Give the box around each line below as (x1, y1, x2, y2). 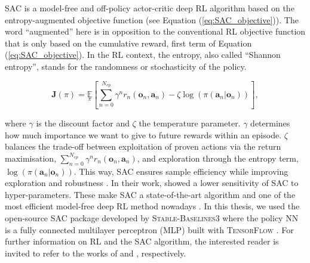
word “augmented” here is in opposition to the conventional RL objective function (5, 25, 306, 38)
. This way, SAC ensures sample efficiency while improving (73, 165, 288, 177)
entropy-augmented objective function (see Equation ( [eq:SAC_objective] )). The (5, 13, 299, 26)
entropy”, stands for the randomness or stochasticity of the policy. (5, 60, 247, 72)
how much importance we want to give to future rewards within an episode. (5, 128, 282, 141)
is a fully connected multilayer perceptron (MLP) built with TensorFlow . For (5, 223, 294, 236)
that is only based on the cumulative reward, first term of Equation (5, 36, 252, 49)
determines (250, 116, 290, 129)
